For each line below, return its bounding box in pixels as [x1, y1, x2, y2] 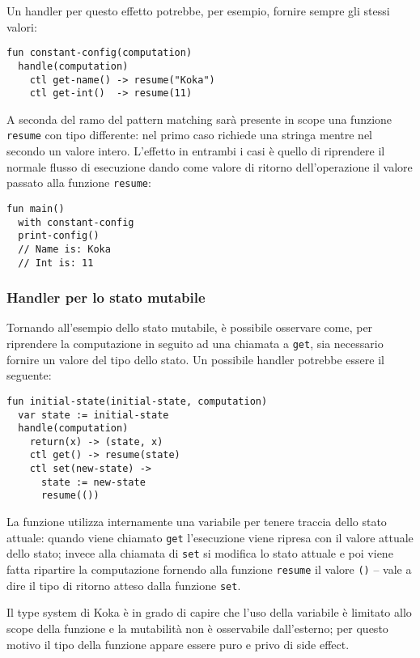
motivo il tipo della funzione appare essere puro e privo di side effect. [6, 635, 350, 652]
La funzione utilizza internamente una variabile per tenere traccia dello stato [6, 513, 387, 530]
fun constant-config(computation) [6, 47, 193, 59]
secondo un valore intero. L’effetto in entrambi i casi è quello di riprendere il [6, 142, 385, 159]
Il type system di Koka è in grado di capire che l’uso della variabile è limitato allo [6, 604, 412, 621]
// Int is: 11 [18, 257, 94, 269]
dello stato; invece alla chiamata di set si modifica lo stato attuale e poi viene [6, 545, 393, 562]
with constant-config [18, 216, 134, 228]
